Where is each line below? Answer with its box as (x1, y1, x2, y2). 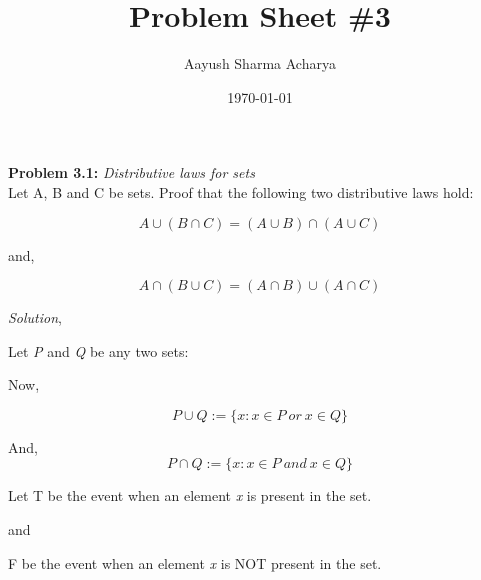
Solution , (8, 307, 62, 328)
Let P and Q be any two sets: (8, 340, 189, 361)
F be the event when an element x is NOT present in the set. (8, 552, 382, 573)
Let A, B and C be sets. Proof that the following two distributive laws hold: (8, 181, 474, 202)
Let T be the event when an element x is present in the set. (8, 485, 372, 506)
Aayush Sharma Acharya (184, 53, 336, 74)
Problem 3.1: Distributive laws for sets (8, 162, 255, 183)
